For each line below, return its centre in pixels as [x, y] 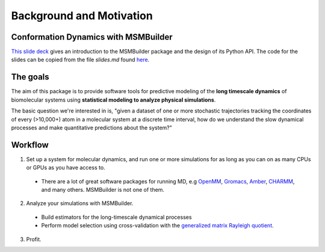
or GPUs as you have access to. [66, 168]
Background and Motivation [82, 16]
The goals [30, 77]
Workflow [30, 145]
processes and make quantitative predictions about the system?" [92, 128]
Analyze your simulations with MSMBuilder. [80, 203]
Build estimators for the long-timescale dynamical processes [116, 217]
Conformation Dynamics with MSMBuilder [92, 37]
